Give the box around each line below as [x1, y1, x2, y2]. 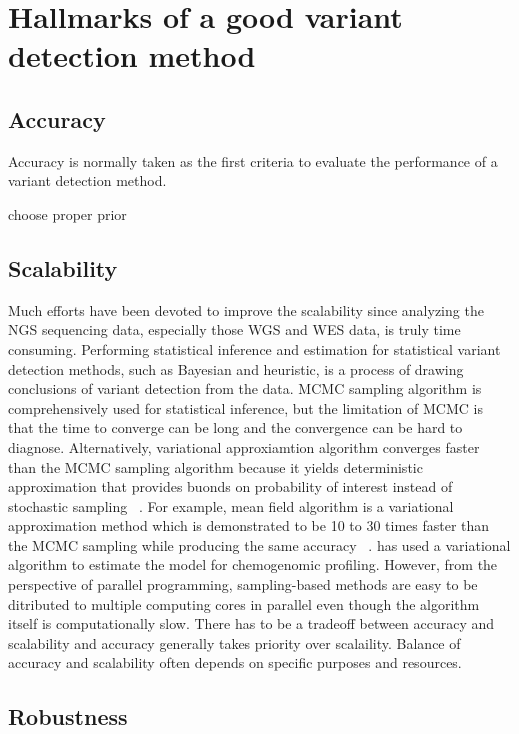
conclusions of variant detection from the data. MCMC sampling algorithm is [8, 378, 482, 399]
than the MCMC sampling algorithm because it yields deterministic [8, 456, 423, 477]
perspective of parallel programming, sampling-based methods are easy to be [8, 574, 478, 595]
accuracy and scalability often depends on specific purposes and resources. [8, 652, 462, 673]
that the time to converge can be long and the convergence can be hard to [8, 417, 463, 438]
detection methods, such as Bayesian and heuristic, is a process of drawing [8, 358, 464, 379]
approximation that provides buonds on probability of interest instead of [8, 476, 453, 497]
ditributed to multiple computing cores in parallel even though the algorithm [8, 593, 480, 614]
